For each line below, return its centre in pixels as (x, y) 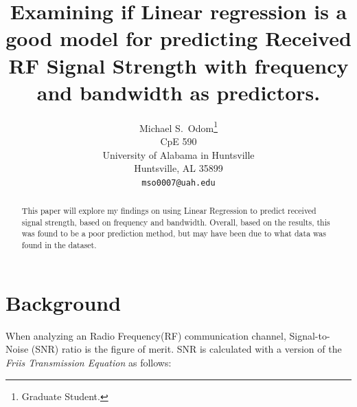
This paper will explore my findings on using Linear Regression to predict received (169, 211)
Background (64, 302)
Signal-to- (310, 335)
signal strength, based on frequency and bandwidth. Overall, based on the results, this (176, 222)
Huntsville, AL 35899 (178, 168)
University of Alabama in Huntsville (178, 154)
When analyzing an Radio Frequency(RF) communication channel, (146, 335)
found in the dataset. (59, 245)
